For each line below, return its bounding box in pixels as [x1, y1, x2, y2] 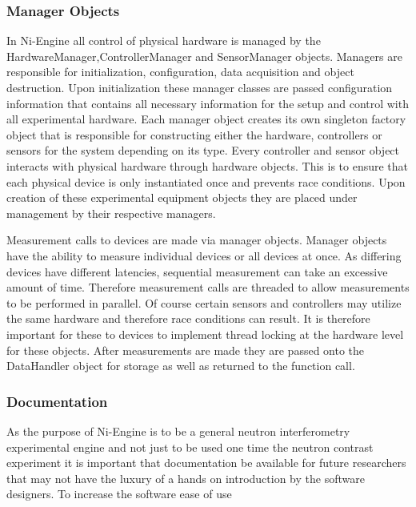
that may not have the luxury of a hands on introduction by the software [6, 469, 365, 486]
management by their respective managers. [6, 204, 216, 221]
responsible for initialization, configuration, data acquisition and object [6, 63, 354, 80]
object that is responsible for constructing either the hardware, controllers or [6, 126, 382, 143]
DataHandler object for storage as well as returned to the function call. [6, 357, 355, 374]
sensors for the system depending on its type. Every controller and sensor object [6, 142, 400, 159]
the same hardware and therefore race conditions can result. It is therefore [6, 310, 370, 327]
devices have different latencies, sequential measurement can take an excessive [6, 263, 388, 280]
